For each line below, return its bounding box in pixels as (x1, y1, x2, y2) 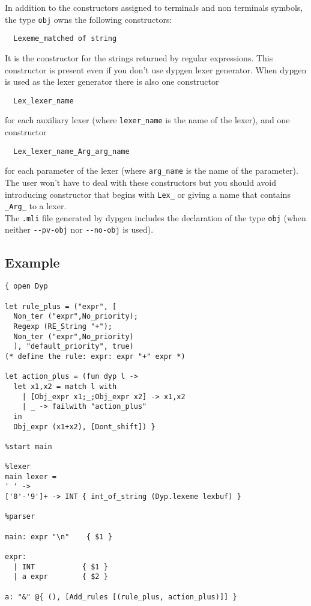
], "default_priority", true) (13, 342, 134, 351)
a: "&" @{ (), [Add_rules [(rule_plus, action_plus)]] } (5, 592, 237, 601)
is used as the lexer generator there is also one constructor (5, 75, 219, 88)
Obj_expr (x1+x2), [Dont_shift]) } (13, 422, 155, 431)
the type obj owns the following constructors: (5, 13, 172, 25)
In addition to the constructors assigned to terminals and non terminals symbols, (5, 1, 303, 13)
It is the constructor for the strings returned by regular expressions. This (5, 51, 273, 64)
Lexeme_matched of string (13, 34, 117, 43)
